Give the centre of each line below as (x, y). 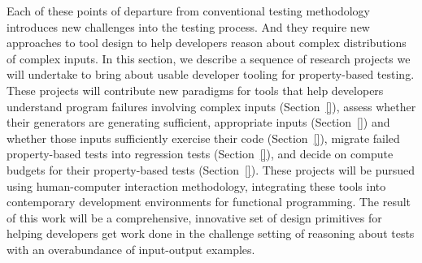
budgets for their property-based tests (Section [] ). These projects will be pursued (211, 169)
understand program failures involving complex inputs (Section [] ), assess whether (211, 106)
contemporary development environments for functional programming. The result (209, 202)
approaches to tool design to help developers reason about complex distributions (207, 43)
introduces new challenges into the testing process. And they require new (188, 26)
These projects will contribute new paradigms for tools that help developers (195, 90)
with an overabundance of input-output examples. (131, 249)
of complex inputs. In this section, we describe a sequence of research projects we (209, 58)
